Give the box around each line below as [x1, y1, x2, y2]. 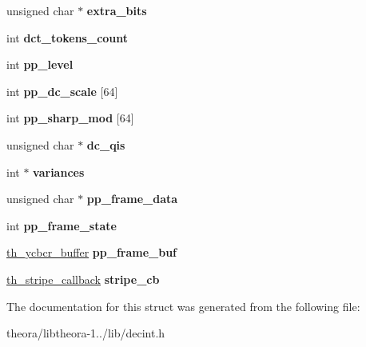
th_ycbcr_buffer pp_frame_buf [6, 244, 177, 261]
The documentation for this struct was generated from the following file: [6, 297, 360, 314]
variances [33, 163, 85, 180]
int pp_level [6, 56, 74, 73]
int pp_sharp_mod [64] [6, 110, 134, 126]
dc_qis [86, 136, 125, 153]
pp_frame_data [86, 190, 178, 207]
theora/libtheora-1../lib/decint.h [6, 325, 165, 341]
